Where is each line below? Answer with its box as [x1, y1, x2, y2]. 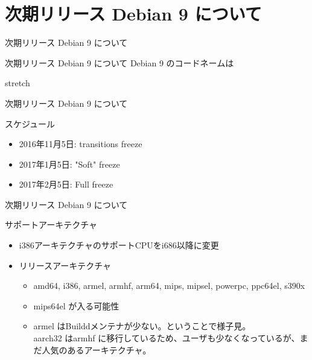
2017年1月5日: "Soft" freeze [19, 157, 120, 170]
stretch [5, 77, 30, 89]
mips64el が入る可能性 [33, 299, 119, 312]
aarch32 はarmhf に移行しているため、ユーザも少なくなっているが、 [33, 332, 300, 344]
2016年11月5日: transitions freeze [19, 137, 142, 150]
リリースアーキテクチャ [19, 259, 112, 271]
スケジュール [5, 117, 56, 130]
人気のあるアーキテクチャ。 [42, 343, 151, 356]
